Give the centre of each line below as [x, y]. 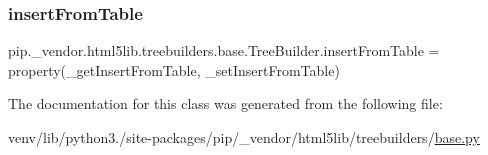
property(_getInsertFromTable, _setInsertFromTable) [174, 69]
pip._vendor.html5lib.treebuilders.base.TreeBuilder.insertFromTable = [224, 50]
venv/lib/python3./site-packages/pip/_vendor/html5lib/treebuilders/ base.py [244, 137]
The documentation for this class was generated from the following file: [225, 103]
